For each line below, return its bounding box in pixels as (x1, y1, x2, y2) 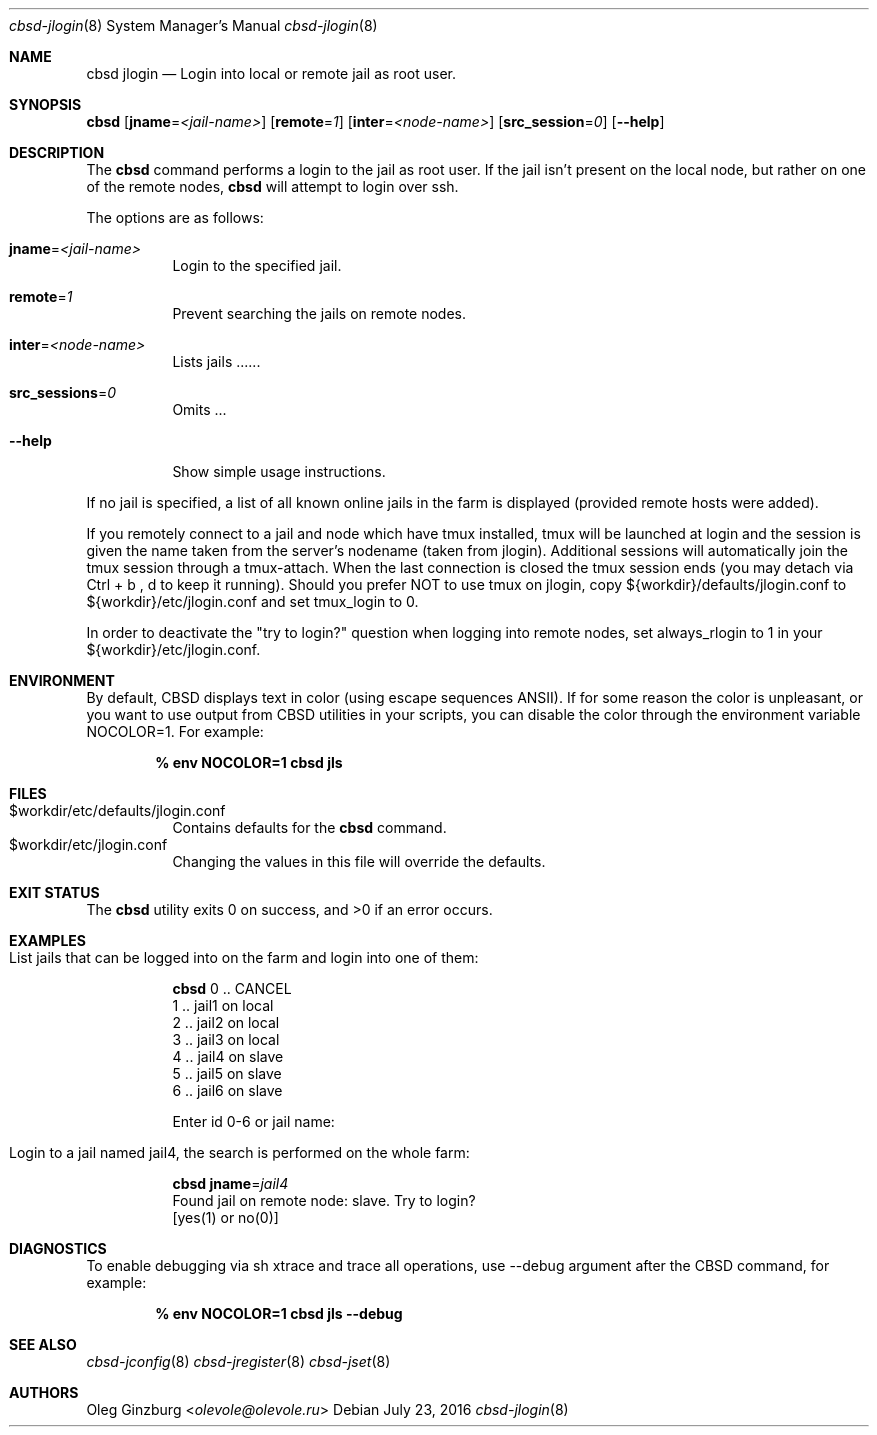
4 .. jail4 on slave (172, 1048, 284, 1065)
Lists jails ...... (172, 353, 261, 370)
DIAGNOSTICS (9, 1240, 107, 1257)
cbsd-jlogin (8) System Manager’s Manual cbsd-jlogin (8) (9, 17, 378, 34)
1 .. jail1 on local (172, 997, 274, 1014)
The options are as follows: (86, 209, 264, 226)
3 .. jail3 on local (172, 1031, 280, 1048)
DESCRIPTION (9, 144, 105, 161)
